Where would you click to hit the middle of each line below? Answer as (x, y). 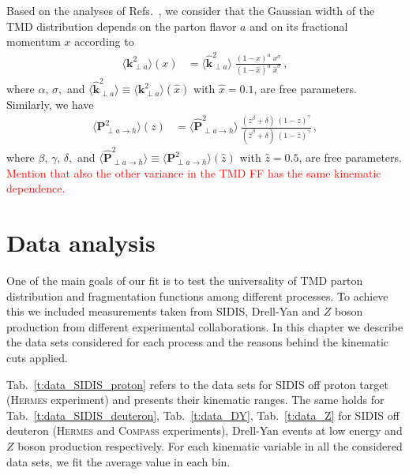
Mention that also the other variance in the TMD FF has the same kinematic (194, 172)
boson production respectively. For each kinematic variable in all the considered (210, 445)
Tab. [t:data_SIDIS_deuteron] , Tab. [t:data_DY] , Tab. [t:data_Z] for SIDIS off (203, 415)
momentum (34, 41)
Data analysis (81, 243)
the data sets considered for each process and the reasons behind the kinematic (198, 342)
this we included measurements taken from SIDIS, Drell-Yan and (163, 311)
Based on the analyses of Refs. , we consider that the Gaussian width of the (191, 10)
